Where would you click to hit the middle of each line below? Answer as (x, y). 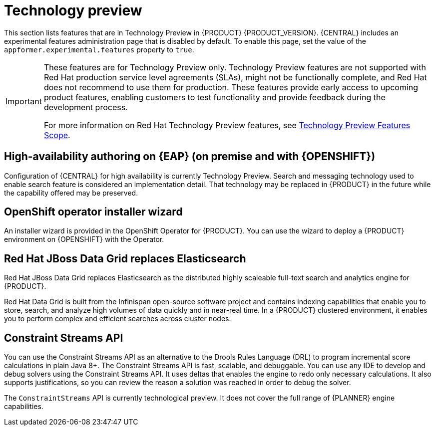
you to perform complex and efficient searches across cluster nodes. (118, 319)
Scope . (57, 135)
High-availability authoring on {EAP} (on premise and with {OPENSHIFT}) (190, 157)
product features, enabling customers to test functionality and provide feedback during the (215, 97)
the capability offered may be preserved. (71, 193)
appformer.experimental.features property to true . (99, 49)
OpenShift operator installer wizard (93, 212)
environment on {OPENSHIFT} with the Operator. (84, 239)
